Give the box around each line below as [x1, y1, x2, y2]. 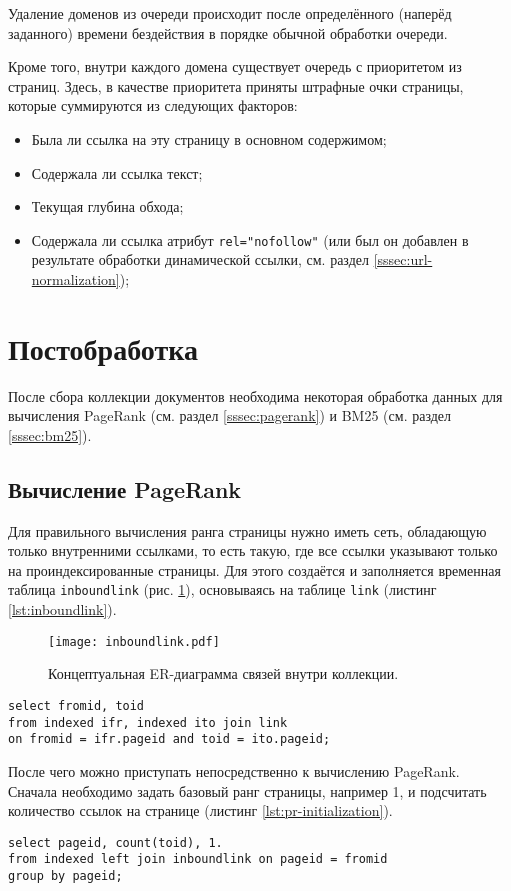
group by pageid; [8, 869, 123, 884]
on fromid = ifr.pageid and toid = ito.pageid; [8, 732, 331, 747]
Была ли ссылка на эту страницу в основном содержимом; [31, 128, 387, 149]
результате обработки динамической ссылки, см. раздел [31, 249, 369, 270]
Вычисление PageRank [8, 473, 242, 504]
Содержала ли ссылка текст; [31, 162, 203, 183]
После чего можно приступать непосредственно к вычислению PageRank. [8, 760, 460, 781]
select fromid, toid [8, 698, 145, 713]
